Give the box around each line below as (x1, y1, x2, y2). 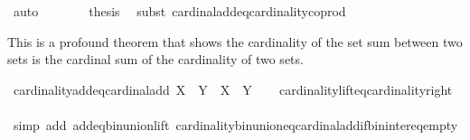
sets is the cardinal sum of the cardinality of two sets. (7, 50, 304, 69)
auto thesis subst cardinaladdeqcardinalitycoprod (13, 2, 346, 20)
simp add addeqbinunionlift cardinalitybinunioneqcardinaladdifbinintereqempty (13, 115, 458, 134)
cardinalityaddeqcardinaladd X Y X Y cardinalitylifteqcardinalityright (13, 79, 453, 98)
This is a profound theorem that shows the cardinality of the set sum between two (7, 32, 463, 51)
